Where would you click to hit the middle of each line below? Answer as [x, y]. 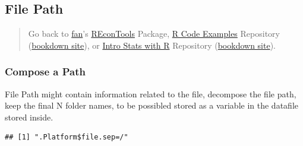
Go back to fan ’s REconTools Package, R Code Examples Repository [154, 34]
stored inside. [29, 117]
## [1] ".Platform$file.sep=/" [67, 137]
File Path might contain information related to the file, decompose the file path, [151, 93]
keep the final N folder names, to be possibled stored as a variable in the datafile [151, 105]
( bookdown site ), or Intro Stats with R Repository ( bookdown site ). [152, 45]
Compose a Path [45, 72]
